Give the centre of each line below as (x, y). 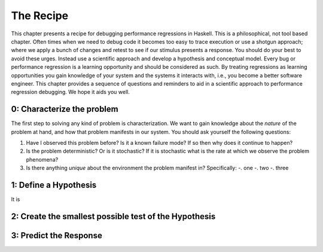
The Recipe (40, 16)
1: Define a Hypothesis (54, 185)
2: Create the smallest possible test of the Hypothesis (113, 216)
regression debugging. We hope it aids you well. (70, 92)
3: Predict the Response (57, 236)
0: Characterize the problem (65, 109)
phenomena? (42, 159)
